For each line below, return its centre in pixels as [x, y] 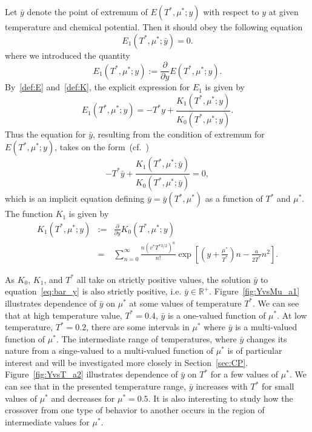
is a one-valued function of [217, 315]
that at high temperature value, [64, 315]
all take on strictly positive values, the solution [164, 279]
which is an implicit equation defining [75, 198]
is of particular [255, 351]
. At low [292, 315]
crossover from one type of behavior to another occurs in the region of [135, 410]
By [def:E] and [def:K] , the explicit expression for [98, 87]
